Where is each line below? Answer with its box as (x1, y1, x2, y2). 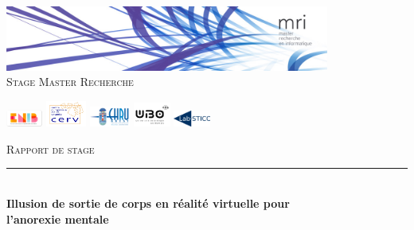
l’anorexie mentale (6, 210, 109, 227)
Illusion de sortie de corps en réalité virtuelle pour (6, 195, 290, 212)
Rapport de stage (6, 140, 95, 157)
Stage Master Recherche (6, 73, 134, 90)
